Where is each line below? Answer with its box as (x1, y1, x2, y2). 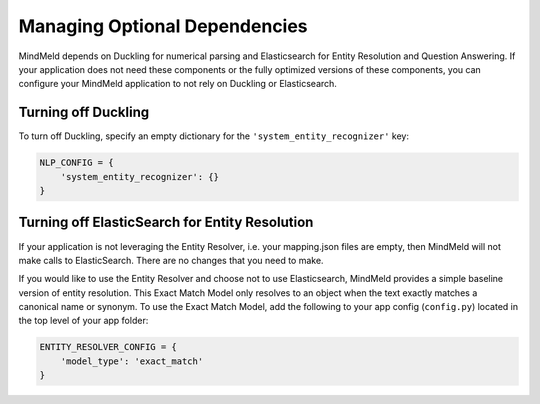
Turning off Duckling (18, 104, 150, 121)
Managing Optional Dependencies (18, 15, 309, 37)
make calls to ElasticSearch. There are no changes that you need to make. (18, 254, 324, 266)
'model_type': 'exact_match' (60, 355, 204, 367)
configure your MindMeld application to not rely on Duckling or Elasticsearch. (18, 78, 337, 90)
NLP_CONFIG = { (39, 157, 114, 169)
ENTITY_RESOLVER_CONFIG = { (39, 341, 177, 353)
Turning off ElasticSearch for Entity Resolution (18, 214, 314, 231)
